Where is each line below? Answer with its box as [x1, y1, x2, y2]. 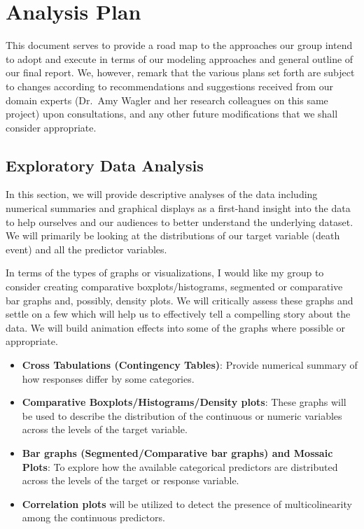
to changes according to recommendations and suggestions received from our [6, 78, 333, 93]
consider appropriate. [6, 120, 97, 134]
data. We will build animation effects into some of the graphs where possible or [6, 320, 346, 334]
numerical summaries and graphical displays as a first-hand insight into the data [6, 201, 351, 216]
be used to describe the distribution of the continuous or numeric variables [22, 408, 342, 423]
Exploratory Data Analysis [6, 154, 204, 176]
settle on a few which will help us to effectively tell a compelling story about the [6, 306, 351, 321]
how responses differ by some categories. [22, 371, 195, 386]
